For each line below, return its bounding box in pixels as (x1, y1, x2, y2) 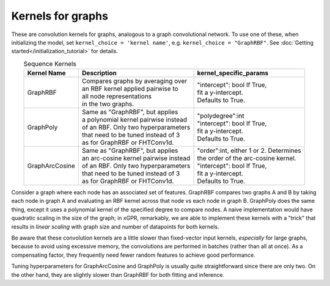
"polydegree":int (197, 112, 244, 120)
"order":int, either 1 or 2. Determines (197, 147, 302, 155)
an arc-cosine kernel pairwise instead (81, 154, 191, 163)
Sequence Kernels (23, 59, 76, 68)
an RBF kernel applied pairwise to (81, 84, 178, 93)
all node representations (81, 92, 152, 101)
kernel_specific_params (197, 69, 269, 78)
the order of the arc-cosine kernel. (197, 154, 296, 163)
